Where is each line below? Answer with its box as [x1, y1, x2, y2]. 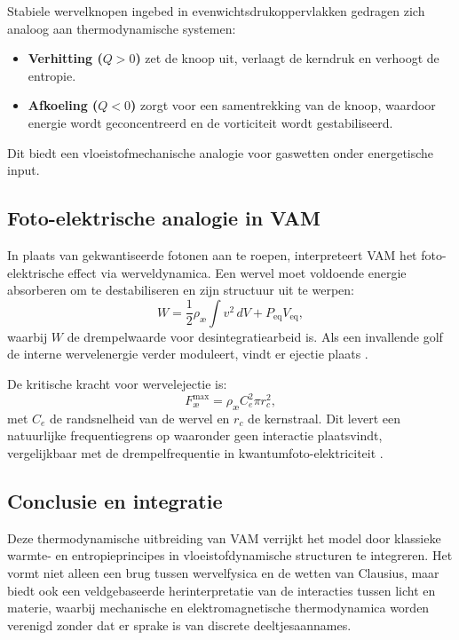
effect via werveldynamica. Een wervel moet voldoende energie [67, 263, 407, 281]
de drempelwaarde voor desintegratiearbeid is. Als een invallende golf [67, 327, 443, 345]
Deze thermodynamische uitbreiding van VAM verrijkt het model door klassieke [7, 528, 441, 547]
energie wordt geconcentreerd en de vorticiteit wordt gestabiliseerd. [28, 113, 393, 131]
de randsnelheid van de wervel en [50, 408, 230, 427]
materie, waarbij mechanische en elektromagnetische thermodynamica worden [7, 598, 430, 617]
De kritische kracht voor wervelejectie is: [7, 374, 227, 392]
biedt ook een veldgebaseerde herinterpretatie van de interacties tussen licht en [7, 581, 436, 599]
